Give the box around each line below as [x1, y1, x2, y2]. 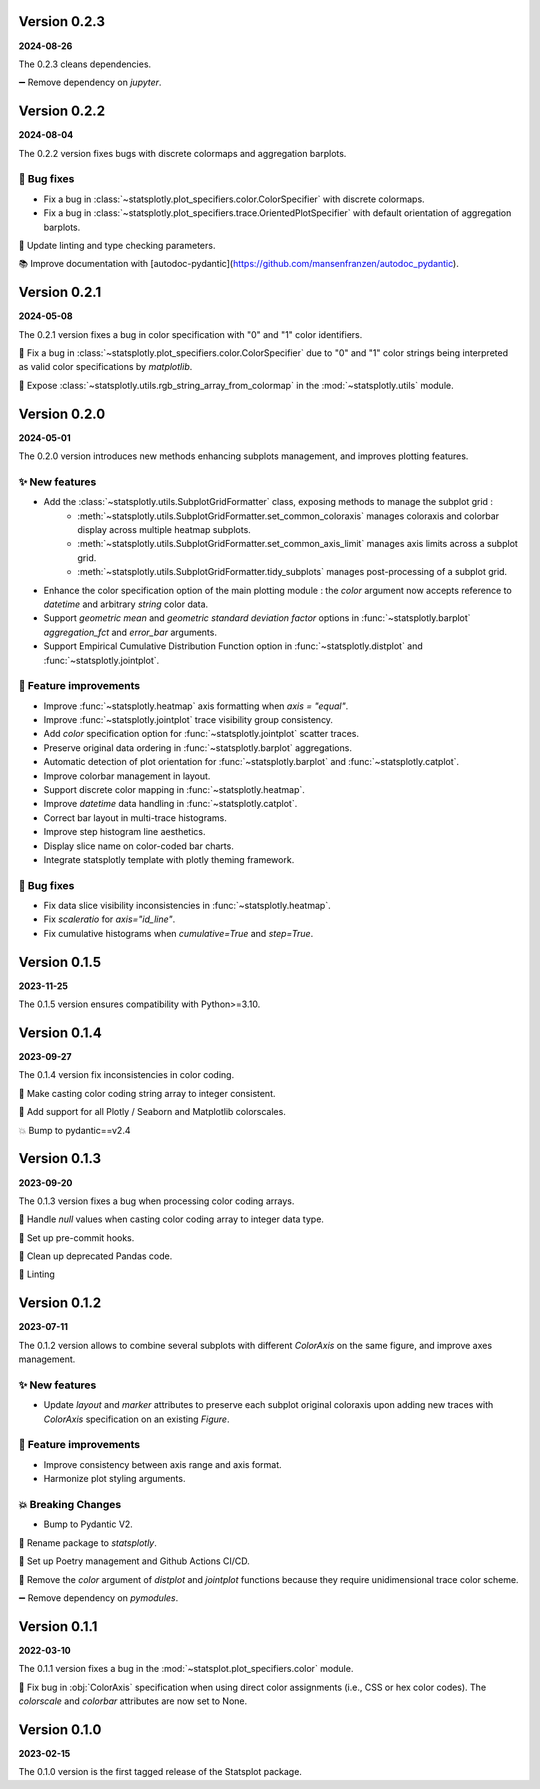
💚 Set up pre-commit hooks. [18, 1231, 135, 1244]
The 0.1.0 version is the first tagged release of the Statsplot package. [18, 1766, 302, 1778]
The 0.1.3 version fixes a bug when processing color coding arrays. [18, 1195, 295, 1207]
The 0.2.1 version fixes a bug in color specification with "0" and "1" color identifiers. [18, 328, 363, 340]
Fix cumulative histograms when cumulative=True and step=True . [43, 927, 314, 939]
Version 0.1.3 [18, 1150, 102, 1167]
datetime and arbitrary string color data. [43, 598, 209, 610]
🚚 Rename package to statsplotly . [18, 1536, 157, 1549]
